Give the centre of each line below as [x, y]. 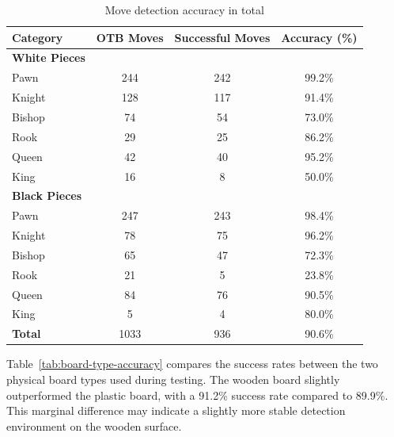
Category [38, 37]
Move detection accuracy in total [184, 10]
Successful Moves [222, 37]
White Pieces [49, 57]
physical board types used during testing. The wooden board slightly [173, 379]
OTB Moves [130, 37]
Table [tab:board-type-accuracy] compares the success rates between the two [192, 364]
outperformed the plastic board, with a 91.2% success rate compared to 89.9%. [197, 395]
